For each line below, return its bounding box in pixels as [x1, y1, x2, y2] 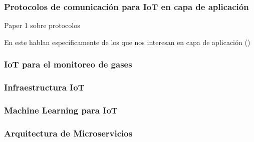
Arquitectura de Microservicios [4, 126, 133, 139]
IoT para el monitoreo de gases [4, 58, 132, 70]
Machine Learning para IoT [4, 104, 118, 116]
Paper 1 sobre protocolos [4, 20, 80, 30]
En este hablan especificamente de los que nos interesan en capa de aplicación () [4, 36, 250, 47]
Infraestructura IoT [4, 81, 85, 93]
